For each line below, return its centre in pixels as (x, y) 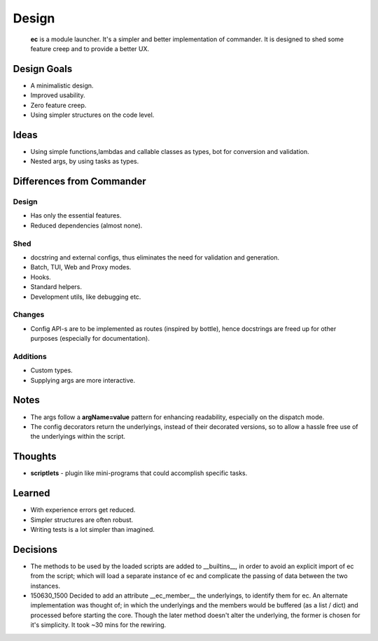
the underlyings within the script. (78, 437)
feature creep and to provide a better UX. (90, 48)
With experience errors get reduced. (83, 510)
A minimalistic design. (62, 85)
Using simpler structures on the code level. (92, 115)
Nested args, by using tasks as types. (85, 162)
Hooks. (41, 277)
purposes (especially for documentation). (90, 339)
